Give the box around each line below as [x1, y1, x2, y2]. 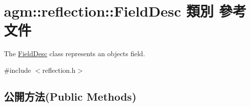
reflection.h [42, 64, 76, 75]
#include [4, 64, 31, 75]
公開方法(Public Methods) [4, 88, 136, 104]
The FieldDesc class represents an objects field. [4, 48, 145, 59]
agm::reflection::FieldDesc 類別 [4, 1, 214, 21]
